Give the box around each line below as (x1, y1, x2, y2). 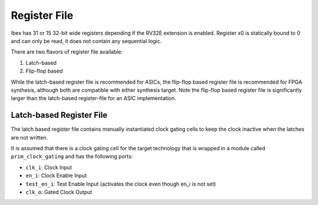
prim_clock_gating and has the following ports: (11, 153, 133, 160)
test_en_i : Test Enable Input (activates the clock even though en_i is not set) (25, 180, 216, 187)
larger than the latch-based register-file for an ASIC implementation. (11, 95, 177, 102)
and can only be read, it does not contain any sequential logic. (11, 37, 162, 44)
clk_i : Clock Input (25, 164, 72, 171)
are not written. (11, 134, 48, 141)
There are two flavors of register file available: (11, 48, 123, 55)
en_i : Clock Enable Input (25, 172, 87, 179)
